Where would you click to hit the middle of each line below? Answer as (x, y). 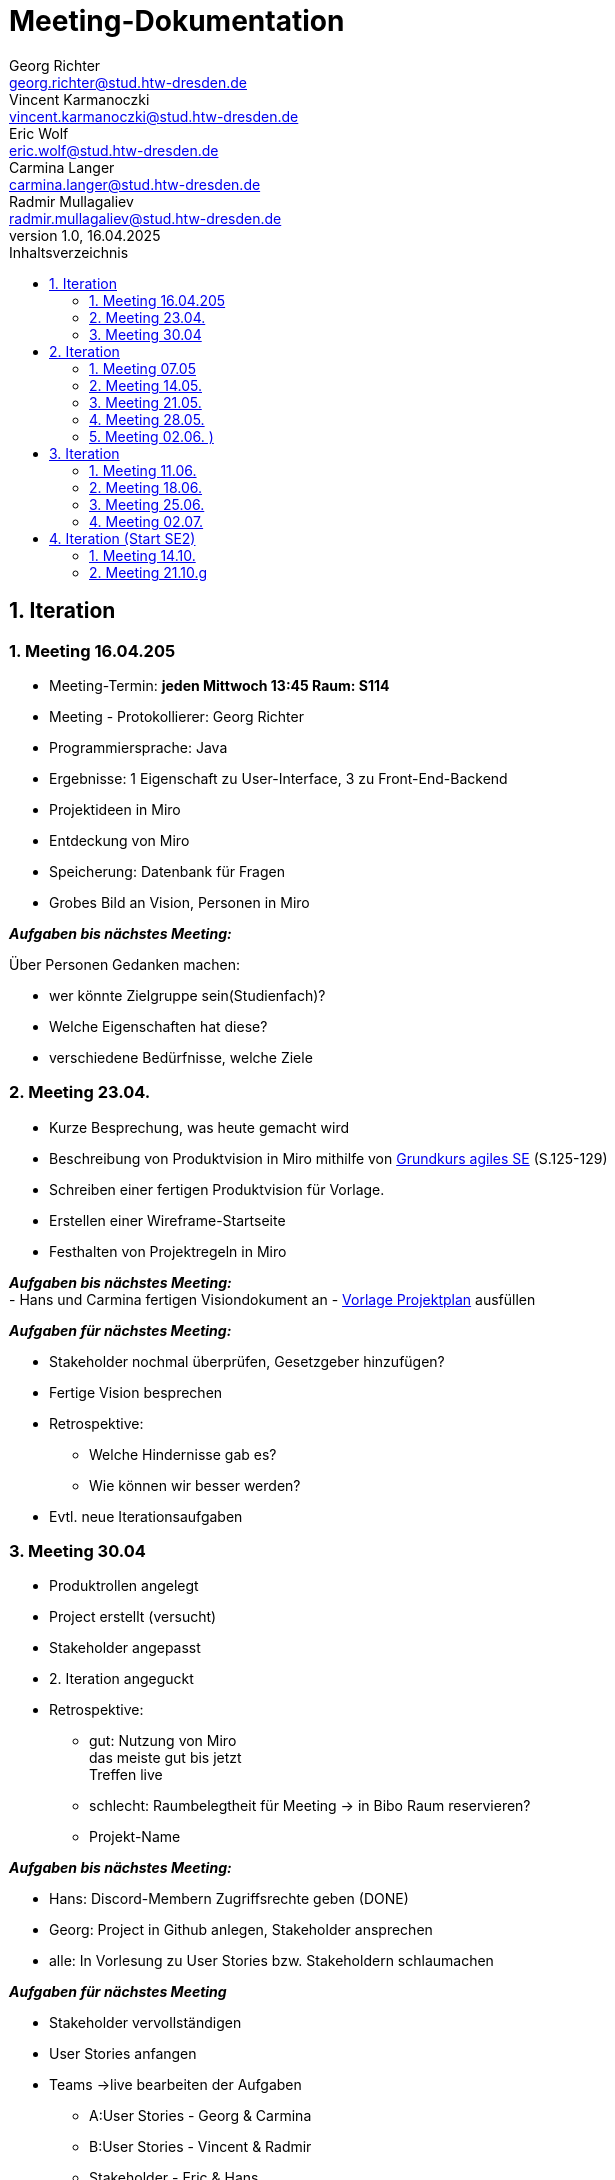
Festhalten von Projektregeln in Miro (168, 1251)
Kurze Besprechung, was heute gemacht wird (199, 1127)
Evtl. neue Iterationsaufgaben (146, 1516)
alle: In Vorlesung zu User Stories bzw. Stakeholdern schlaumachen (271, 1961)
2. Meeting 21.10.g (148, 572)
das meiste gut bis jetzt (165, 1758)
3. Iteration (84, 453)
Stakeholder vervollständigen (145, 2023)
